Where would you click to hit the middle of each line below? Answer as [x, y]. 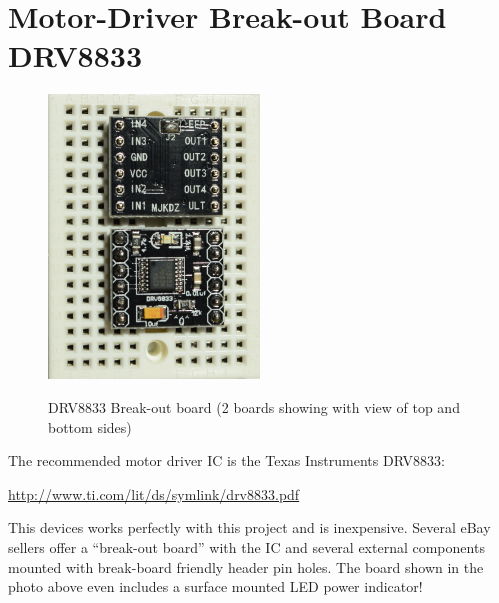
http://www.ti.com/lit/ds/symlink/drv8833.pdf [154, 493]
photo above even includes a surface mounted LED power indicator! [215, 586]
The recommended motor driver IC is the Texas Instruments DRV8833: [226, 460]
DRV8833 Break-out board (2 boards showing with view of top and [254, 406]
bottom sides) [90, 426]
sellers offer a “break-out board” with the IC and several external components [246, 546]
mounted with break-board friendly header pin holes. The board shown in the [246, 566]
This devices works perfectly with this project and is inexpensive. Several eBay [249, 527]
